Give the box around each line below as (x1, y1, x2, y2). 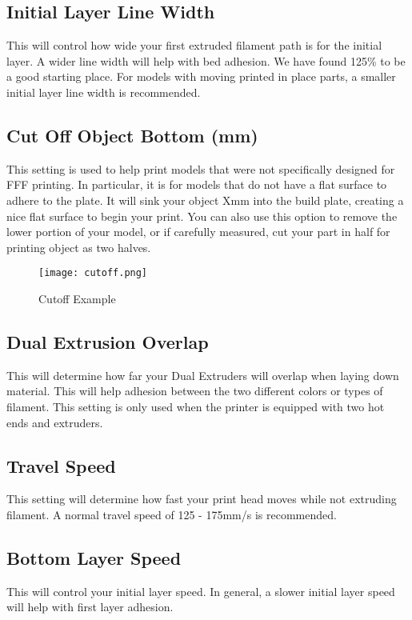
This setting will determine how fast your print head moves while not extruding (6, 490, 397, 507)
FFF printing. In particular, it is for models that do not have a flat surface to (6, 176, 387, 193)
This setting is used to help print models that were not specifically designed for (6, 160, 395, 177)
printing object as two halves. (6, 238, 151, 255)
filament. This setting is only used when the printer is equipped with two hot (6, 398, 385, 414)
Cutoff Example (38, 290, 116, 306)
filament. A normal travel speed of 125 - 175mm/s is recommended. (6, 506, 337, 522)
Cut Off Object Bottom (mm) (6, 122, 258, 147)
